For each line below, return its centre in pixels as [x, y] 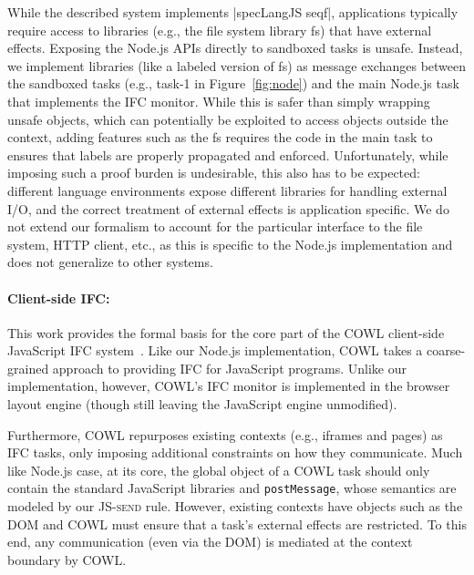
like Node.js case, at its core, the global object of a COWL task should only [219, 470]
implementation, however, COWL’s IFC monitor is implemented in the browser [229, 386]
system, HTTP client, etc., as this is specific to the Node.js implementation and [230, 244]
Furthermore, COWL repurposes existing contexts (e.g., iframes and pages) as [225, 434]
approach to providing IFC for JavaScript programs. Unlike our [229, 368]
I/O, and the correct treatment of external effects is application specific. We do [228, 208]
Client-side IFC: [59, 298]
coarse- [446, 350]
